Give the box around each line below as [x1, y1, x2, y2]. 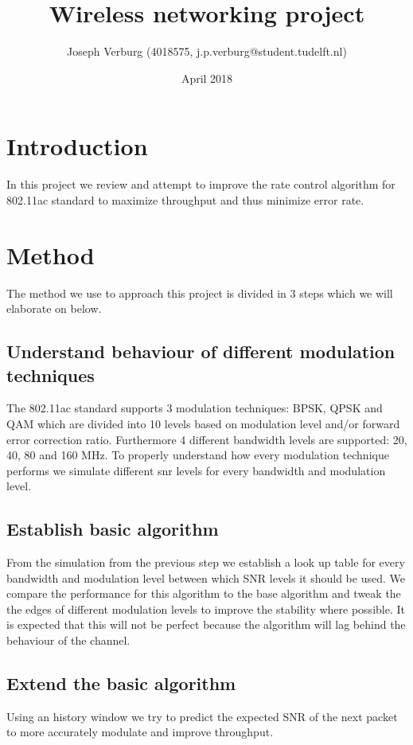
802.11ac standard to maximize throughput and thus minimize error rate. [6, 191, 364, 208]
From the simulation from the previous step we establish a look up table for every [6, 554, 405, 571]
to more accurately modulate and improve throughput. [6, 724, 274, 740]
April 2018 [181, 69, 233, 86]
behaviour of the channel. [6, 632, 131, 649]
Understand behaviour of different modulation [6, 339, 395, 364]
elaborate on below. [6, 300, 102, 317]
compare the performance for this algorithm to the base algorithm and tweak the [6, 585, 401, 602]
